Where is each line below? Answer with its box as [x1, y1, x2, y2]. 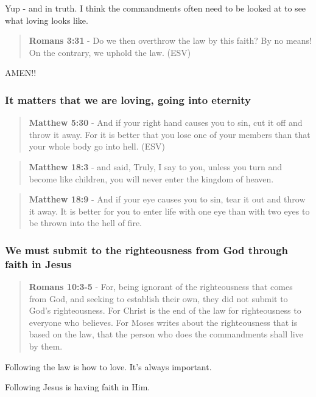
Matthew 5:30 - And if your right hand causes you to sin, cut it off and [29, 116, 303, 129]
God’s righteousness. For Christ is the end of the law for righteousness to [29, 304, 301, 317]
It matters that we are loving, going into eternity [5, 92, 251, 107]
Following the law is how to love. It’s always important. [5, 360, 212, 373]
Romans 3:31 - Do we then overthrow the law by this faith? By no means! [29, 34, 312, 47]
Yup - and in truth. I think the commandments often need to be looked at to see [5, 2, 306, 14]
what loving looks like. [5, 13, 88, 26]
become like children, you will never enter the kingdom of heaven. [29, 172, 274, 185]
